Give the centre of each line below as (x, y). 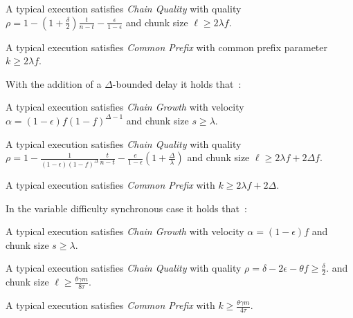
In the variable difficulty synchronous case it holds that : (126, 208)
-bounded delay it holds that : (177, 83)
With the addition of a (54, 83)
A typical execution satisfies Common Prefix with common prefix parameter (166, 47)
